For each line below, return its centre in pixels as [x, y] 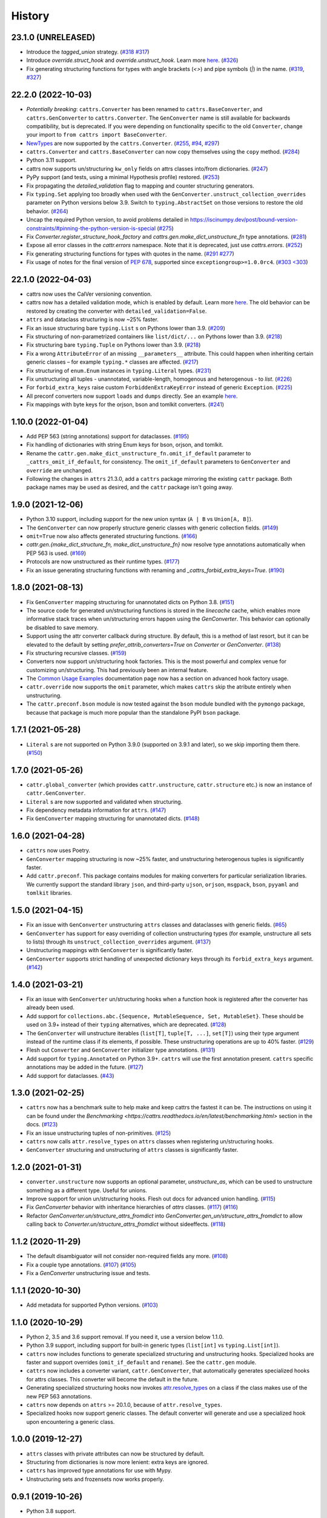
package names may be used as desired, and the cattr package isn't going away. [130, 487]
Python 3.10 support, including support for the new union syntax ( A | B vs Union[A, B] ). [140, 519]
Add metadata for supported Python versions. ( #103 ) [92, 1305]
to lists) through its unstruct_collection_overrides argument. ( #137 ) [119, 942]
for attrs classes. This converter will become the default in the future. [113, 1379]
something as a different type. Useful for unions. [87, 1190]
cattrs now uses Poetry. [58, 851]
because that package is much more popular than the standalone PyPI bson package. [133, 712]
